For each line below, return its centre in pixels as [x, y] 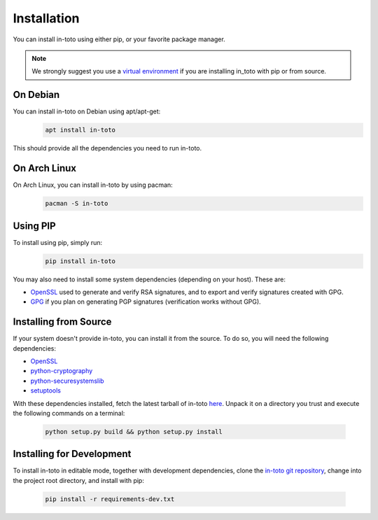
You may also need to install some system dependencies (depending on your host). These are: [149, 279]
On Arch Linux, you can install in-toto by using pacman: [93, 185]
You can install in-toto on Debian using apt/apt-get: [87, 111]
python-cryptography [62, 371]
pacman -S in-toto [77, 204]
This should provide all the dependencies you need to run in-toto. [107, 148]
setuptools [45, 391]
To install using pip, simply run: [58, 242]
